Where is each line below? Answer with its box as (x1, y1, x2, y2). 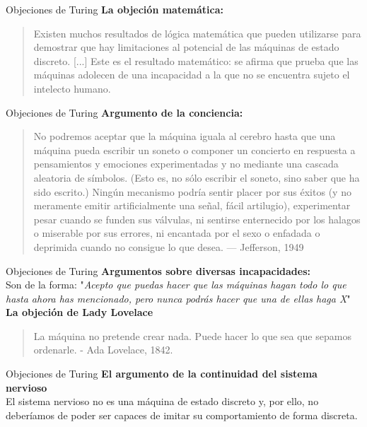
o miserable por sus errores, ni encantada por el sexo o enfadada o (33, 226, 320, 240)
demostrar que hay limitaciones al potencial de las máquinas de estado (33, 40, 339, 54)
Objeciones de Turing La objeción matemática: (6, 2, 223, 16)
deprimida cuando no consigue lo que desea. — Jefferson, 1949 (33, 239, 304, 254)
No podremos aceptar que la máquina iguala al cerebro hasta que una (33, 129, 336, 144)
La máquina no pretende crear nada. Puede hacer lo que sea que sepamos (33, 328, 351, 343)
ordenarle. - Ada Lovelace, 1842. (33, 342, 173, 357)
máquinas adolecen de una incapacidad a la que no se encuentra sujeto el (33, 67, 350, 82)
